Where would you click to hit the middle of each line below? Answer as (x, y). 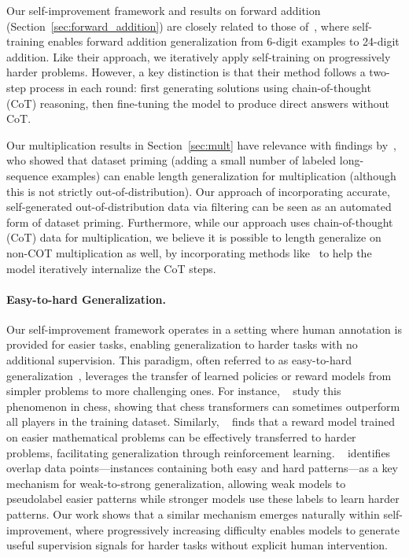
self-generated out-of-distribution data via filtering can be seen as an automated (199, 207)
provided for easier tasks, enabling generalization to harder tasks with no (182, 344)
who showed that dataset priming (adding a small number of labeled (171, 160)
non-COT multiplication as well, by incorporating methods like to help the (189, 252)
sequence (28, 175)
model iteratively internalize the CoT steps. (111, 268)
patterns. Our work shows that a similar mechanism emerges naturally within (193, 514)
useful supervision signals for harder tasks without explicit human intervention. (197, 545)
